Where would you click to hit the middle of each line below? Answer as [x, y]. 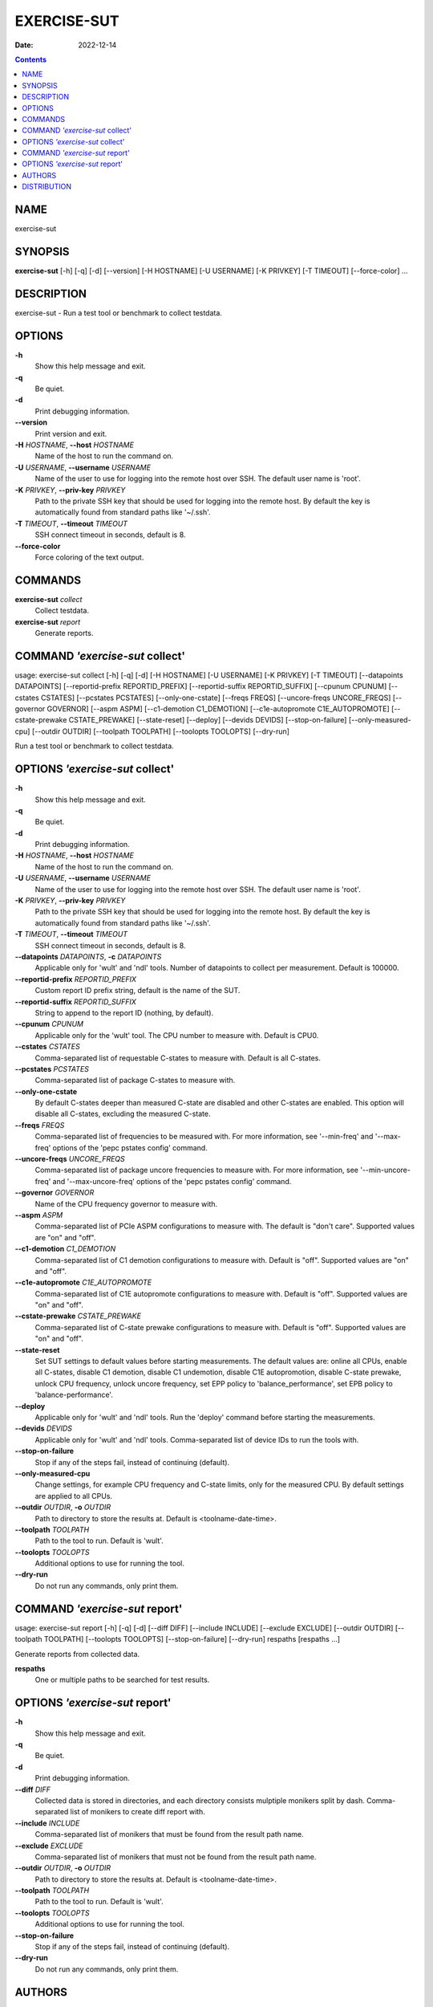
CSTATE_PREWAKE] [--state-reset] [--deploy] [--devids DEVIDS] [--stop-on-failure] [208, 720]
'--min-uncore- [385, 1170]
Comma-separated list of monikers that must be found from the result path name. [169, 1834]
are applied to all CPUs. [73, 1496]
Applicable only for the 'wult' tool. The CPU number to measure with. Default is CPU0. [177, 1035]
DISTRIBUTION [47, 187]
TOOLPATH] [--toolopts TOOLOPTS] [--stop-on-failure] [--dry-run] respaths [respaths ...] [192, 1639]
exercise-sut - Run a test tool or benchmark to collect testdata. [118, 312]
